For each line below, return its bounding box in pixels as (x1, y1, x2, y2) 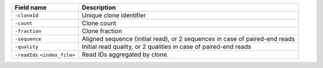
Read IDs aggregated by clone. (81, 51, 169, 58)
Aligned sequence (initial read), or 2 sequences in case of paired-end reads (81, 35, 295, 43)
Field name (14, 4, 47, 11)
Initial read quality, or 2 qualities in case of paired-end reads (81, 42, 251, 51)
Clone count (81, 19, 117, 27)
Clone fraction (81, 27, 122, 35)
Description (81, 4, 116, 11)
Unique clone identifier (81, 11, 147, 19)
